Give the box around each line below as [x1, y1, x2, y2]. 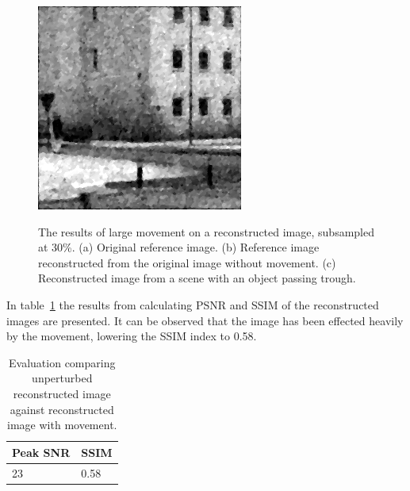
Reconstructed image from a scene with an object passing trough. [38, 270, 356, 286]
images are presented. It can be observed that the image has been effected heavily [6, 312, 404, 328]
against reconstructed [10, 401, 114, 417]
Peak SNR [12, 443, 71, 460]
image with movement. [7, 416, 117, 433]
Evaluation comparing [9, 354, 116, 370]
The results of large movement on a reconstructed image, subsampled [38, 223, 374, 240]
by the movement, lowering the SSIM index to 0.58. [6, 328, 257, 344]
